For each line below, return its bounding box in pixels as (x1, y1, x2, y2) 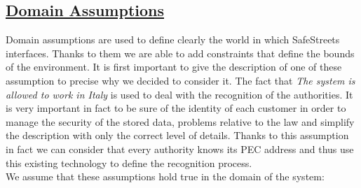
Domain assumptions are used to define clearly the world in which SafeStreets (6, 32, 340, 47)
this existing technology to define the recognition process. (6, 155, 252, 170)
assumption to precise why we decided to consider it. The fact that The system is (6, 73, 355, 87)
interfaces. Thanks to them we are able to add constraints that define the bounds (6, 45, 355, 60)
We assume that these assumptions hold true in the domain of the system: (6, 169, 325, 184)
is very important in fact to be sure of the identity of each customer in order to (6, 101, 346, 115)
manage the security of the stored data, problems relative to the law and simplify (6, 114, 355, 129)
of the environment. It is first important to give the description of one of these (6, 59, 342, 74)
